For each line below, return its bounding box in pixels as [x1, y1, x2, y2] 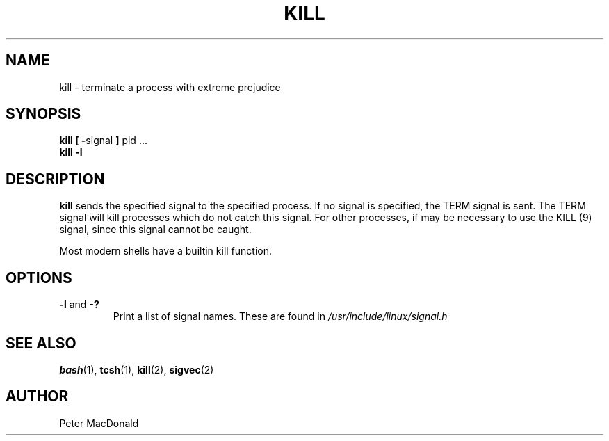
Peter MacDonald [59, 417, 139, 429]
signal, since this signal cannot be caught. [59, 223, 252, 236]
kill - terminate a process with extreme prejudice [59, 81, 281, 93]
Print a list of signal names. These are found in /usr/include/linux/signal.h [113, 310, 448, 323]
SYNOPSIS [6, 105, 81, 123]
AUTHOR [6, 387, 69, 406]
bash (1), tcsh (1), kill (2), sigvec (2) [59, 363, 214, 376]
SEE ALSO [6, 334, 76, 352]
